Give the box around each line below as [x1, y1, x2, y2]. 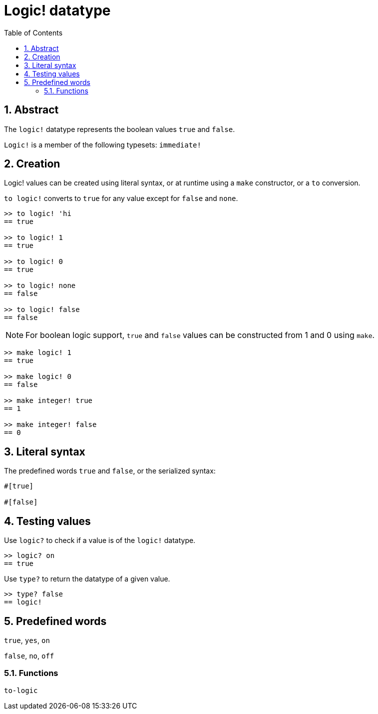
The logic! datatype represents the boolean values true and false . [4, 124, 235, 133]
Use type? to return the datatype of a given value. [4, 574, 170, 583]
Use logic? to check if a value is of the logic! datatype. [4, 536, 196, 545]
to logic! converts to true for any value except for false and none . [4, 194, 238, 203]
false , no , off [4, 651, 54, 660]
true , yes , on [4, 635, 50, 644]
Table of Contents [4, 28, 63, 37]
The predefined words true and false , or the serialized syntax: [4, 466, 216, 475]
